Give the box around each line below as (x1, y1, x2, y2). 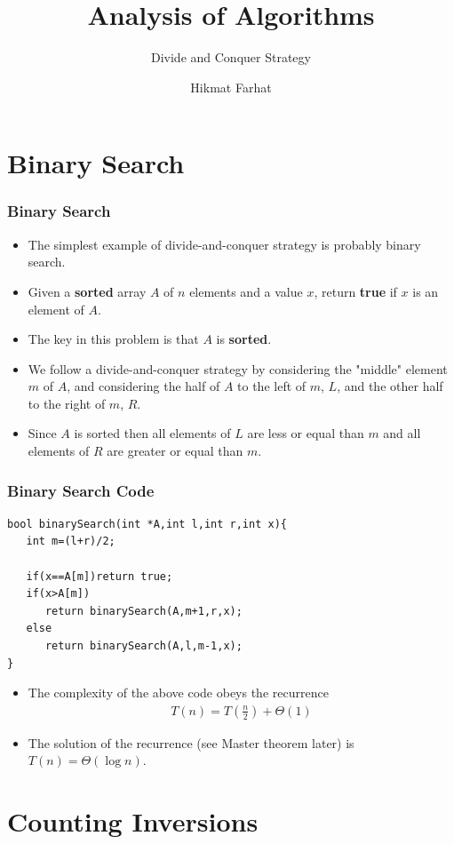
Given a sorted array (28, 282, 147, 300)
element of (28, 299, 84, 318)
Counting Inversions (7, 803, 259, 840)
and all (383, 424, 421, 442)
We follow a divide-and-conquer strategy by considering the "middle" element (28, 359, 448, 378)
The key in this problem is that (28, 330, 199, 348)
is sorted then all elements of (74, 424, 231, 442)
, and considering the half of (67, 377, 220, 395)
